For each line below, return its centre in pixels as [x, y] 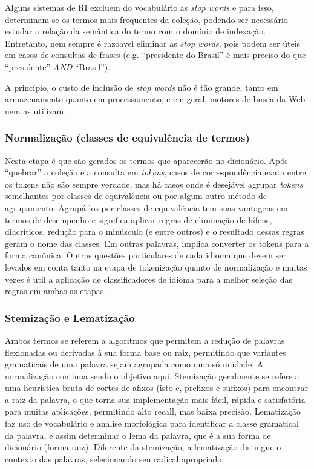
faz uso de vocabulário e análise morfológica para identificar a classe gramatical [152, 423]
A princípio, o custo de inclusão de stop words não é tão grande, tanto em [142, 87]
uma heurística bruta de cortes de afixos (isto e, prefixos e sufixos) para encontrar [156, 388]
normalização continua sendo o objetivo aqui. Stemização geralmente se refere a [152, 376]
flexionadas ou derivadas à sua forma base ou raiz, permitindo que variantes [146, 352]
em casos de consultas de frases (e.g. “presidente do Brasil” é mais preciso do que [155, 55]
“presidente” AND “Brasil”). [58, 66]
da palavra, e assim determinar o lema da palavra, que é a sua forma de [138, 435]
